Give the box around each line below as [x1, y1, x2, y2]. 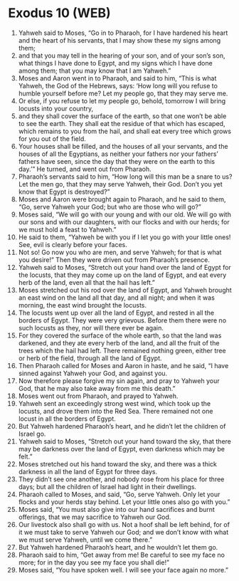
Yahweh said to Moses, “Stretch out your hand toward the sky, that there [18, 436, 232, 446]
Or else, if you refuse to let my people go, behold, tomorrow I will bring [18, 96, 226, 105]
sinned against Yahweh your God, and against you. [18, 369, 168, 377]
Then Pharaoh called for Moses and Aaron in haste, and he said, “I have [18, 361, 229, 370]
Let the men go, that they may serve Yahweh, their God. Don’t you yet [18, 179, 223, 188]
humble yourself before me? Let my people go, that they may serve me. [18, 89, 228, 98]
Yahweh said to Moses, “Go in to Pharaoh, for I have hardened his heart [18, 28, 228, 37]
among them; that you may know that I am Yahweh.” [18, 66, 171, 75]
